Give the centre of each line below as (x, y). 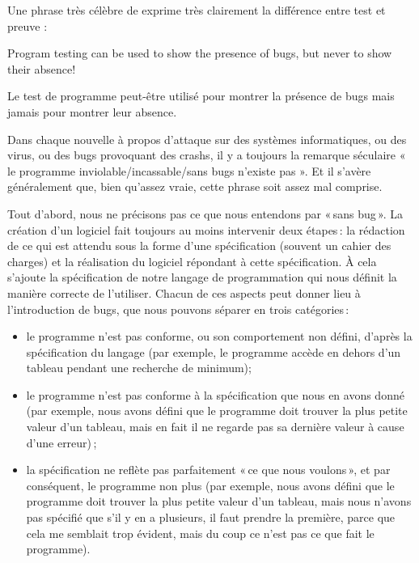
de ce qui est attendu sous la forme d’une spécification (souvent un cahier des (199, 246)
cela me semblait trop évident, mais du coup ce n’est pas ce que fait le (200, 533)
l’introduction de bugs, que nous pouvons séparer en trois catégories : (178, 309)
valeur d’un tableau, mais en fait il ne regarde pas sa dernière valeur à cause (215, 427)
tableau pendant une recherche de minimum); (139, 368)
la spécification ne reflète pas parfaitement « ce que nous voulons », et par (208, 470)
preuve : (28, 25)
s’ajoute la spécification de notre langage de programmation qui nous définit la (202, 277)
